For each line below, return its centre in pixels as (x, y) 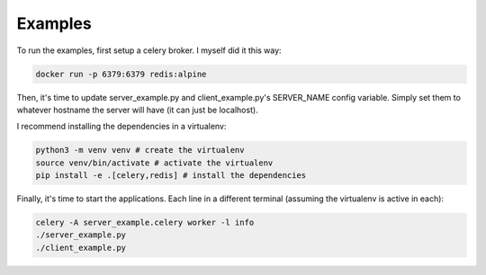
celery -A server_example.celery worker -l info (145, 223)
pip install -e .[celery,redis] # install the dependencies (171, 176)
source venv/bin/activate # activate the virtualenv (154, 163)
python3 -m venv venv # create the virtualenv (140, 150)
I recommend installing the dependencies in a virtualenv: (121, 127)
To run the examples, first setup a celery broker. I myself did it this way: (149, 50)
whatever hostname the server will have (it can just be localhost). (137, 110)
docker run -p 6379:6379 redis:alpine (121, 74)
